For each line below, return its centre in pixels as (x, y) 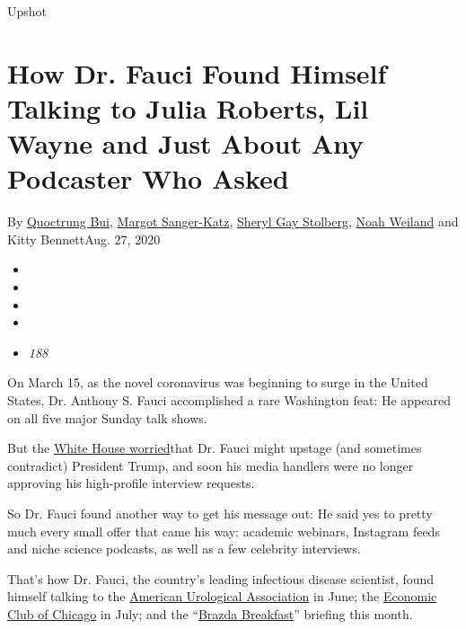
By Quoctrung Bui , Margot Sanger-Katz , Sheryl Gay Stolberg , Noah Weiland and (233, 221)
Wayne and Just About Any (186, 143)
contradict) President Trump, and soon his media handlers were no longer (211, 465)
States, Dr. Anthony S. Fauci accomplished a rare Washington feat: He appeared (229, 400)
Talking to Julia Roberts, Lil (188, 107)
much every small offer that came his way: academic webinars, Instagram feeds (224, 531)
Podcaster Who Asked (148, 178)
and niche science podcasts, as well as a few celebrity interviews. (184, 549)
